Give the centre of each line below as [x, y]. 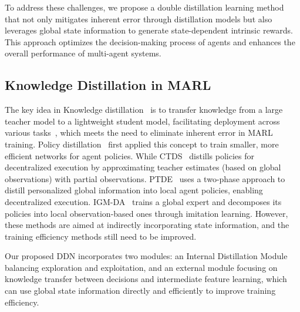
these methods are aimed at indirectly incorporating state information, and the [147, 225]
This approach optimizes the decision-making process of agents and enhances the [150, 41]
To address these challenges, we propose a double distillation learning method [144, 7]
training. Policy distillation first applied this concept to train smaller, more [142, 144]
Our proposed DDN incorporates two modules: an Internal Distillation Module [146, 256]
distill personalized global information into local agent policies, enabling [134, 190]
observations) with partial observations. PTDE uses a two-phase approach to [145, 178]
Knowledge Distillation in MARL [108, 85]
